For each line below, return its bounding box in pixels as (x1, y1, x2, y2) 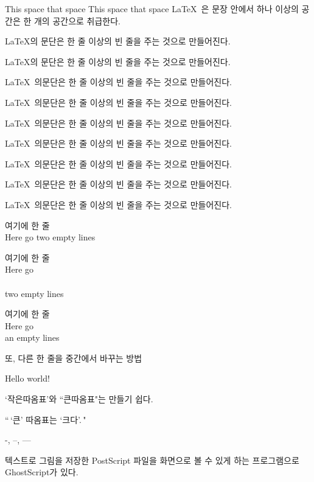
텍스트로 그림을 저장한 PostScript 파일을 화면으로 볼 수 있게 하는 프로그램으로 (5, 453, 299, 466)
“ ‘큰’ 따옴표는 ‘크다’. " (5, 413, 86, 425)
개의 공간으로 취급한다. (33, 14, 120, 27)
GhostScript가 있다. (5, 466, 78, 478)
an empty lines (5, 331, 60, 344)
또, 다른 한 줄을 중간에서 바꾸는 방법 (5, 351, 142, 364)
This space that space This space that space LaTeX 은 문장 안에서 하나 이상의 (5, 2, 299, 15)
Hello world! (5, 372, 50, 385)
